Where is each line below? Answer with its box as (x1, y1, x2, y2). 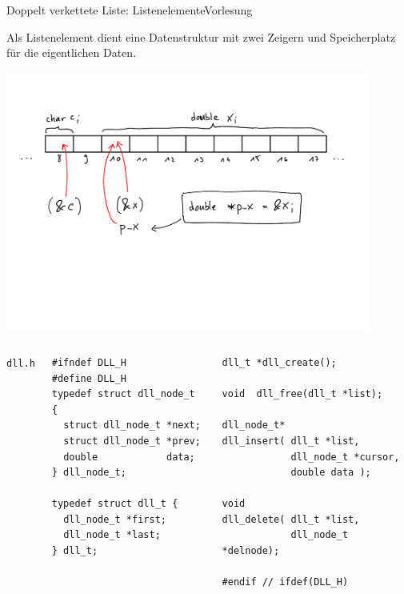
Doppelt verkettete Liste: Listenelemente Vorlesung (6, 2, 253, 18)
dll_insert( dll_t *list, (222, 435, 360, 447)
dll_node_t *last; (63, 529, 161, 541)
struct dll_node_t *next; (63, 419, 201, 431)
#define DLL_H (51, 372, 126, 384)
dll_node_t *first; (63, 513, 166, 525)
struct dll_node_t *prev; (63, 435, 201, 447)
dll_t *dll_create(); (222, 356, 337, 368)
